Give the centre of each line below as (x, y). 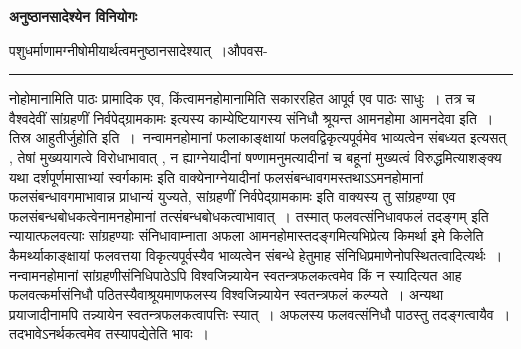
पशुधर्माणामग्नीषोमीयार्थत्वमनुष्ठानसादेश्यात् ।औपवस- (138, 49)
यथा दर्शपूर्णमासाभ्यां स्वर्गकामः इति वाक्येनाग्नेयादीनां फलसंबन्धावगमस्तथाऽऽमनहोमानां (216, 176)
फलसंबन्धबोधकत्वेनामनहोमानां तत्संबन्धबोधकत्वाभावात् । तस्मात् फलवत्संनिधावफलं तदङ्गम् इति (249, 215)
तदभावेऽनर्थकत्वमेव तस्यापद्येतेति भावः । (109, 333)
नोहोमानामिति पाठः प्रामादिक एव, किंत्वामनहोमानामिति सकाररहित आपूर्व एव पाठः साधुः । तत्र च (242, 98)
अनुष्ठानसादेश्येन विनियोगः (73, 16)
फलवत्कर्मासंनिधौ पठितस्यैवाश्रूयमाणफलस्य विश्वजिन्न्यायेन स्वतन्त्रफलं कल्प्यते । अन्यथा (226, 294)
